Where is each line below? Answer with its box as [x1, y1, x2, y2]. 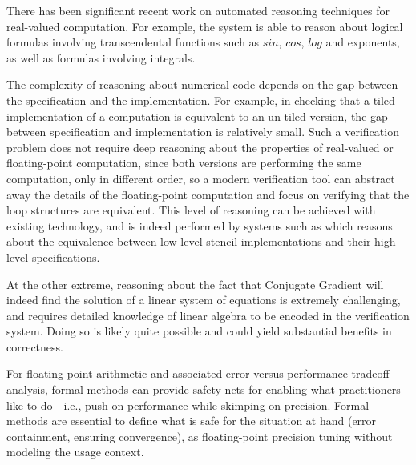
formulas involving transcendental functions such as [6, 34, 260, 50]
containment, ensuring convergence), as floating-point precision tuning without [6, 427, 393, 444]
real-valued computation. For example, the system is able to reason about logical [6, 18, 403, 34]
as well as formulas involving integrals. [6, 49, 196, 66]
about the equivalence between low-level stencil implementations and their [6, 233, 371, 250]
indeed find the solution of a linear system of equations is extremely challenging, [6, 291, 401, 308]
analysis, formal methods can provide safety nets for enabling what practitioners [6, 381, 401, 398]
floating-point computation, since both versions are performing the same [6, 154, 361, 171]
